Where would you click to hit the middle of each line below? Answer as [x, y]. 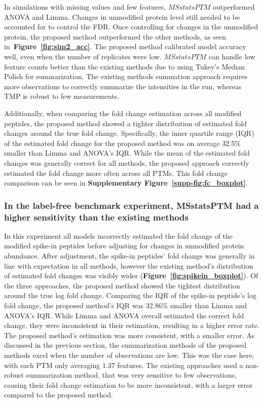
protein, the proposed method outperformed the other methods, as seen [115, 36]
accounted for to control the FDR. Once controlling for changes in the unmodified [131, 27]
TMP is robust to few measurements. [62, 96]
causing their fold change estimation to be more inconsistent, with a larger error [128, 384]
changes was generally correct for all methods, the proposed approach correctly [127, 162]
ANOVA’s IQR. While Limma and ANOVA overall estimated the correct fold [124, 315]
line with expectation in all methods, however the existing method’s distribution [129, 265]
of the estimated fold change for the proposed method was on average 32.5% [122, 143]
